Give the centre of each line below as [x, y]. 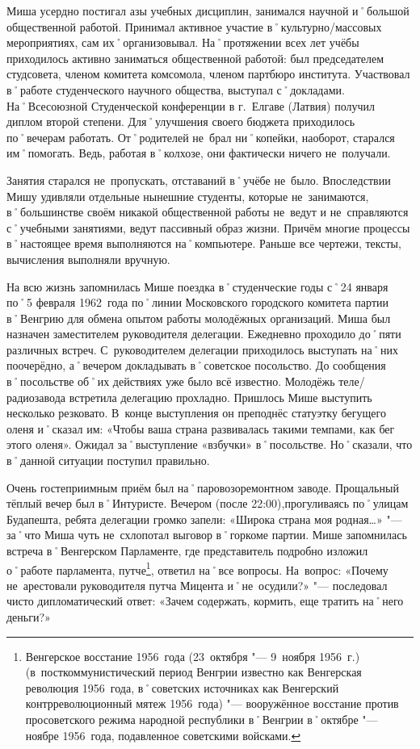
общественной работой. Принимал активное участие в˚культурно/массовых [194, 26]
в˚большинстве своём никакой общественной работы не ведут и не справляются [208, 212]
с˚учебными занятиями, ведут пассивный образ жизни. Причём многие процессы [208, 227]
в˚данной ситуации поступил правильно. [108, 460]
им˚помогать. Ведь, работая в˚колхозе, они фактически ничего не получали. [199, 153]
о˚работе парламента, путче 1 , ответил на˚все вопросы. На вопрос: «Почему [197, 568]
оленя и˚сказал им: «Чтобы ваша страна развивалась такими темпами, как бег [201, 428]
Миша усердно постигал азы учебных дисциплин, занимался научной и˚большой [208, 10]
